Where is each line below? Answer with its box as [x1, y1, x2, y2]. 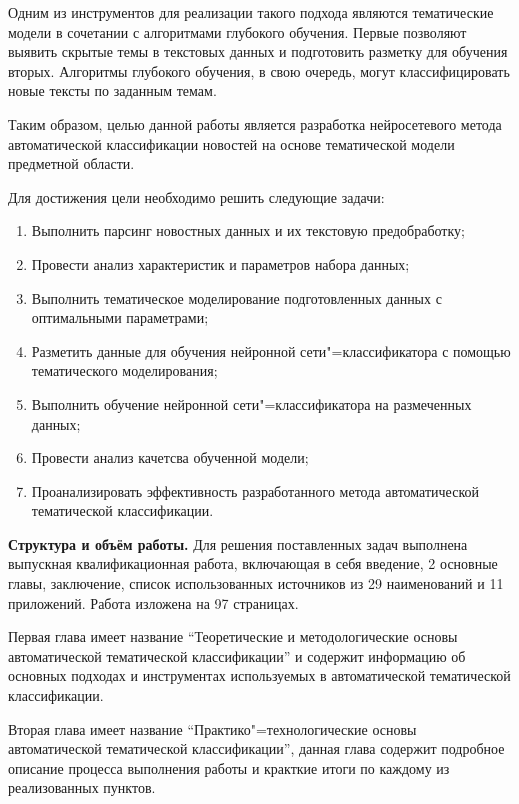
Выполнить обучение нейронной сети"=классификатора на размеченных [31, 393, 472, 414]
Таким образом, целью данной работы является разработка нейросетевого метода [8, 113, 502, 134]
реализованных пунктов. [8, 777, 156, 798]
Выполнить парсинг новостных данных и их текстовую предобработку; [31, 220, 465, 241]
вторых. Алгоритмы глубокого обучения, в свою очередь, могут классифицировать [8, 60, 510, 81]
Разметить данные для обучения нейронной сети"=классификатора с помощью [31, 340, 511, 361]
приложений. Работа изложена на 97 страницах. [8, 592, 299, 613]
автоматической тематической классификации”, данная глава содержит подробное [8, 738, 505, 759]
